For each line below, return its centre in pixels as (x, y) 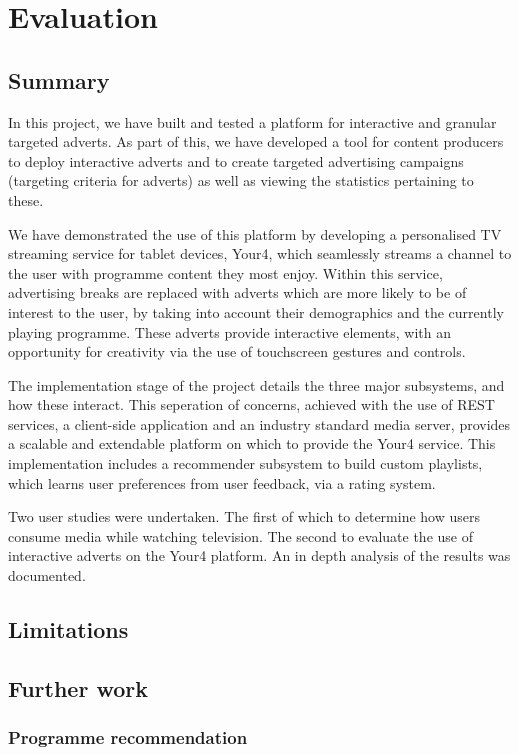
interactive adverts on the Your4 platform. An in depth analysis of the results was (259, 555)
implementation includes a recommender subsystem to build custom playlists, (245, 463)
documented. (47, 575)
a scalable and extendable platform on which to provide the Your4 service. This (252, 443)
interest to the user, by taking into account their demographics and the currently (256, 311)
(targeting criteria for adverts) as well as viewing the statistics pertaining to (241, 180)
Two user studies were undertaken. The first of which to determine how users (244, 516)
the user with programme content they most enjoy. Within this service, (225, 272)
